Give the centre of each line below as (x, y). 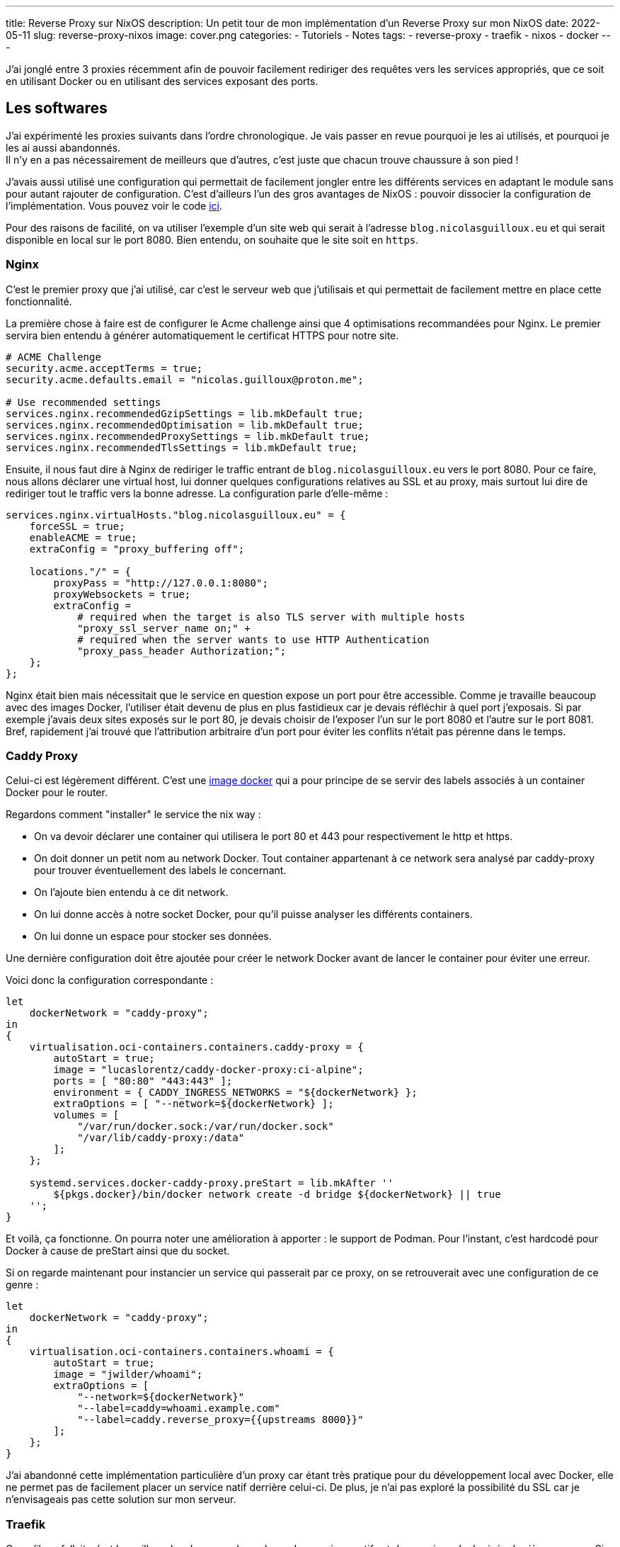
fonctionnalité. (39, 301)
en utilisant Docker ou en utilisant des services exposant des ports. (162, 81)
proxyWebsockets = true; (122, 594)
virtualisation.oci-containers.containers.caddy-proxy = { (196, 1047)
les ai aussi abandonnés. (63, 147)
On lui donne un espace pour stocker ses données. (153, 936)
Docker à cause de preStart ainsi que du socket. (118, 1251)
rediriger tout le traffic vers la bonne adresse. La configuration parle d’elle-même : (197, 493)
